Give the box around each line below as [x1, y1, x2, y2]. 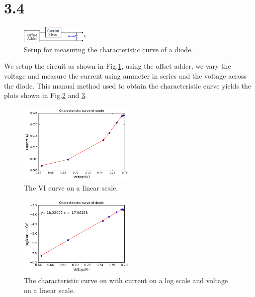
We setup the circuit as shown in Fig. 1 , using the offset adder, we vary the [4, 61, 231, 71]
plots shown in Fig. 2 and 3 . [4, 90, 87, 100]
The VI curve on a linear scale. [24, 182, 118, 193]
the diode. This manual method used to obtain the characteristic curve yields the [4, 80, 252, 91]
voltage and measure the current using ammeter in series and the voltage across [4, 70, 247, 81]
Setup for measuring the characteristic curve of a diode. [24, 44, 193, 54]
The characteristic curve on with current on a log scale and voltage [24, 275, 228, 286]
